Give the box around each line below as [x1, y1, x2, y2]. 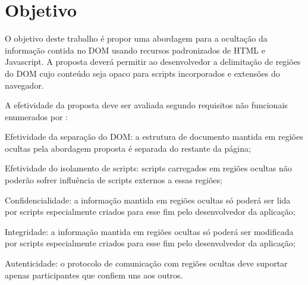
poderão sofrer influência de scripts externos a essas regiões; [5, 174, 222, 186]
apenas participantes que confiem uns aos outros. [5, 268, 183, 281]
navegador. [5, 79, 44, 91]
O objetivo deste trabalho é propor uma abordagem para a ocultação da [5, 32, 268, 45]
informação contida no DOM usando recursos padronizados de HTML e [5, 43, 265, 56]
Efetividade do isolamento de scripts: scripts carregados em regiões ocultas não [5, 162, 292, 174]
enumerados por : [5, 110, 68, 123]
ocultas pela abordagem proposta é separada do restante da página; [5, 142, 251, 154]
